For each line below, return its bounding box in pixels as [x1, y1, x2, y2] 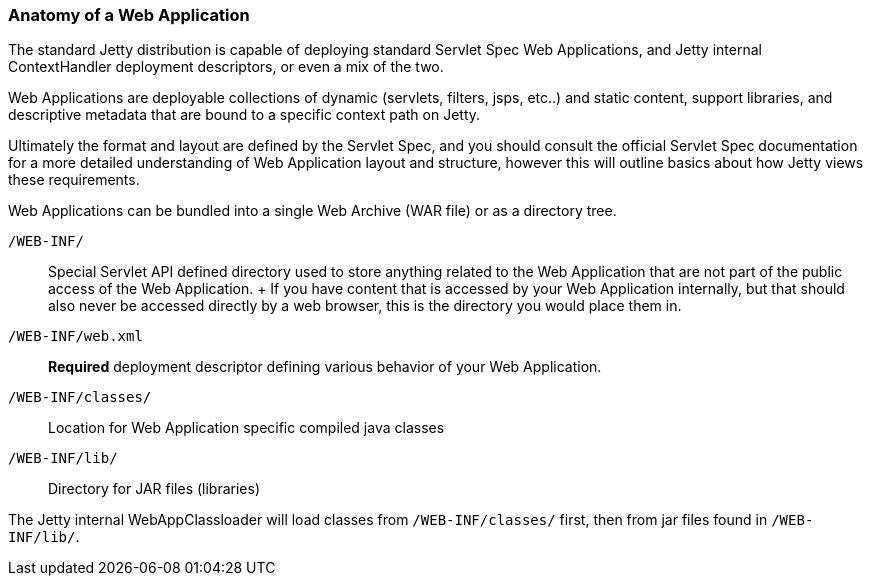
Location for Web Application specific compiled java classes [48, 419, 445, 437]
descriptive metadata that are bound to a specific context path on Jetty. [8, 106, 481, 124]
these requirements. [8, 171, 140, 189]
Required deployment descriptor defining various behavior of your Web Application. [48, 358, 602, 376]
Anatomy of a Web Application [8, 5, 250, 25]
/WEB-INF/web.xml [8, 328, 143, 345]
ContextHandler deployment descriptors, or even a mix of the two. [8, 58, 444, 76]
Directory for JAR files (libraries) [48, 480, 261, 498]
